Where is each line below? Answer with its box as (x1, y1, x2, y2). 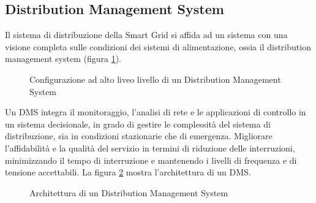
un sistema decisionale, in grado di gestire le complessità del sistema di (5, 117, 271, 130)
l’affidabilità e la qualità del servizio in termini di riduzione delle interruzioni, (5, 141, 295, 154)
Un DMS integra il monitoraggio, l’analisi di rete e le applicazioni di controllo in (5, 105, 306, 118)
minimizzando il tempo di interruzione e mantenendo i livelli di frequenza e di (5, 153, 297, 166)
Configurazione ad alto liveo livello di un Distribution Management (29, 72, 281, 85)
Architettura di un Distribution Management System (29, 186, 228, 199)
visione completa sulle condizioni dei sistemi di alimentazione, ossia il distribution (5, 40, 311, 53)
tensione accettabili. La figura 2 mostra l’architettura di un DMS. (5, 166, 251, 178)
